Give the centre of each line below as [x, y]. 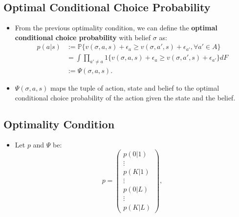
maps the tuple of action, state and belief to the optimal [135, 88]
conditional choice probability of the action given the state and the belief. [125, 97]
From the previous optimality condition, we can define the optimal [116, 28]
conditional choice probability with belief [83, 37]
